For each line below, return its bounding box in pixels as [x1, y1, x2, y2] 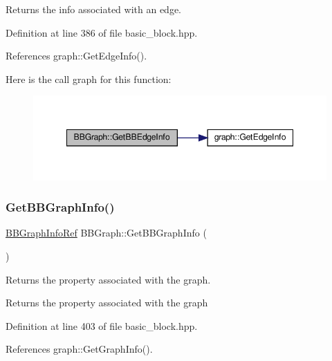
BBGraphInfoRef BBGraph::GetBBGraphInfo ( [6, 225, 207, 240]
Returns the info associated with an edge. [6, 2, 182, 16]
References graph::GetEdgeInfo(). [6, 48, 147, 63]
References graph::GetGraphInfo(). [6, 342, 153, 356]
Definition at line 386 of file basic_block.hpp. [6, 25, 198, 39]
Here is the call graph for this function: [6, 71, 172, 86]
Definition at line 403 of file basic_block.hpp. [6, 318, 198, 333]
